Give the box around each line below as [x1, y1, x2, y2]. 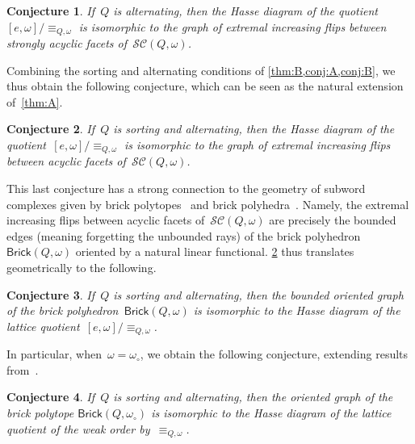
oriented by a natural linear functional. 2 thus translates [75, 243, 354, 260]
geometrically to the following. [6, 259, 157, 276]
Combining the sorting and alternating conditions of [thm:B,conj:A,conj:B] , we [6, 61, 396, 78]
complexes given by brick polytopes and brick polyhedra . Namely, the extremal [6, 195, 409, 212]
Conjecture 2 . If [6, 120, 94, 137]
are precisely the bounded [269, 212, 396, 228]
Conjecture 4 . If [6, 388, 94, 405]
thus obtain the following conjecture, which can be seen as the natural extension [6, 77, 404, 94]
